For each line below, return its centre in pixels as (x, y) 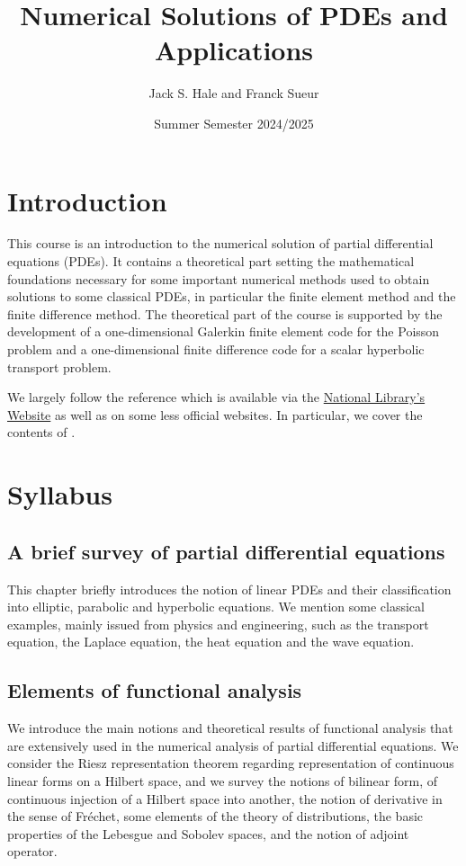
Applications (234, 50)
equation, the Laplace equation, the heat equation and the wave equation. (211, 642)
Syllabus (60, 494)
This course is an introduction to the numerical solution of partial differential (220, 243)
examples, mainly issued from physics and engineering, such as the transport (218, 624)
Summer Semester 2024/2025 (234, 123)
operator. (32, 851)
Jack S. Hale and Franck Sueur (234, 93)
